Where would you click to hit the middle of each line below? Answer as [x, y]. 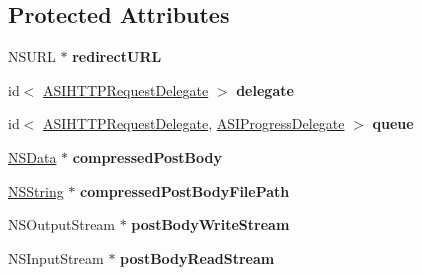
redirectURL [117, 56]
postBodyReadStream [197, 257]
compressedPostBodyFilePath [185, 190]
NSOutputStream [62, 224]
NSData [32, 156]
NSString [36, 190]
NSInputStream [56, 257]
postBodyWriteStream [210, 224]
